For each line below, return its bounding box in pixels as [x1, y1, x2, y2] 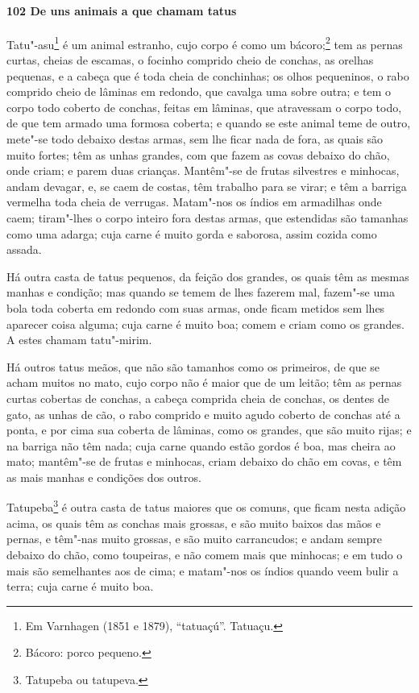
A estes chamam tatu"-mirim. [6, 331, 152, 348]
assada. [6, 241, 42, 258]
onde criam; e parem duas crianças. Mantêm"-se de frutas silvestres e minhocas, [6, 162, 400, 179]
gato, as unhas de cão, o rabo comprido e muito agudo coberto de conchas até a [6, 405, 400, 422]
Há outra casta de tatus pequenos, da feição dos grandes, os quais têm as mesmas [6, 268, 409, 284]
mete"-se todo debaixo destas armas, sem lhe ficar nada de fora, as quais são [6, 131, 384, 147]
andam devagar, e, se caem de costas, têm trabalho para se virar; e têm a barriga [6, 177, 407, 194]
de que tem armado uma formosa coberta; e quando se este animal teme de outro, [6, 114, 411, 131]
